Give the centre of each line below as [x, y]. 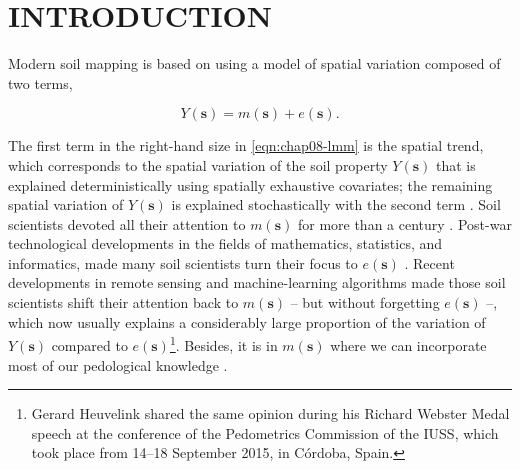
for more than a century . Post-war [404, 223]
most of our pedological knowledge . [118, 364]
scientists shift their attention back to [123, 302]
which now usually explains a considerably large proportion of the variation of [247, 321]
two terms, [40, 82]
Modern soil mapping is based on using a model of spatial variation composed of [254, 63]
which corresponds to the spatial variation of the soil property [198, 164]
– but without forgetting [365, 302]
